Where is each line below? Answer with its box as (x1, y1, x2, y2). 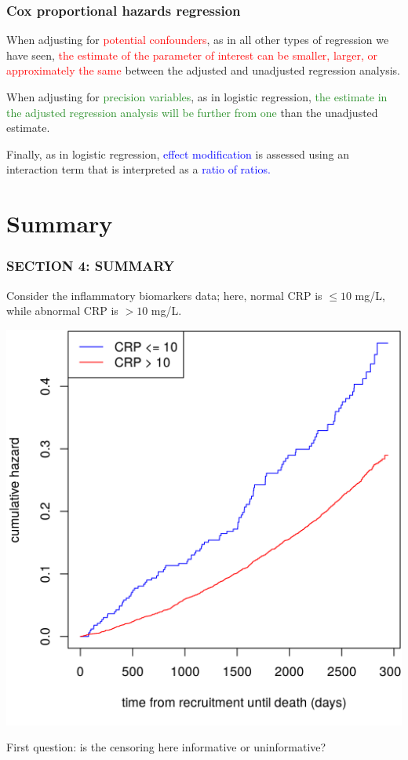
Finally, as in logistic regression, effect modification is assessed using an (6, 145, 349, 162)
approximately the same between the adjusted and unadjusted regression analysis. (6, 62, 400, 79)
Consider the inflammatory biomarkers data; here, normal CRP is (6, 287, 322, 303)
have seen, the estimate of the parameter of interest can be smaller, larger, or (6, 46, 378, 63)
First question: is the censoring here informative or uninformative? (6, 739, 326, 755)
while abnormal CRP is (6, 302, 118, 319)
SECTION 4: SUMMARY (6, 256, 175, 276)
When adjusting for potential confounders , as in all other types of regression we (6, 31, 389, 48)
